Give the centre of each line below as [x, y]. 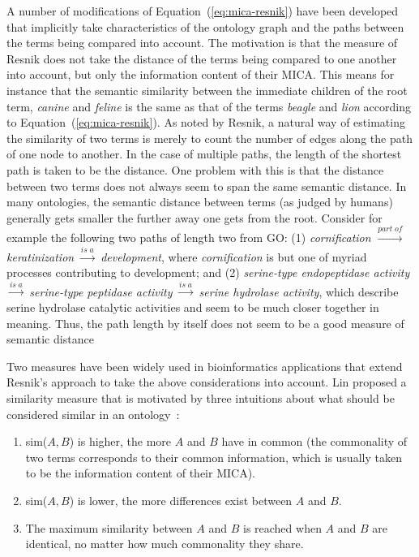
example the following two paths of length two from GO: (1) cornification [189, 237]
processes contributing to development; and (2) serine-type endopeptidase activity [208, 272]
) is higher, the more [120, 441]
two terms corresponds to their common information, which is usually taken [214, 457]
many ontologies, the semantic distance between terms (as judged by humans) [200, 202]
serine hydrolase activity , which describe [299, 291]
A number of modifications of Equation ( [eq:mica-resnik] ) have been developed [203, 11]
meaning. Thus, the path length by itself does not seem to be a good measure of [205, 323]
